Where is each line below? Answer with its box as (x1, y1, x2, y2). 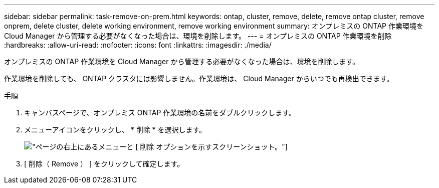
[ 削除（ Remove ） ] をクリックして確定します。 (24, 159, 184, 168)
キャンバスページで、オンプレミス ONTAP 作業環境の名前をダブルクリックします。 (24, 108, 296, 117)
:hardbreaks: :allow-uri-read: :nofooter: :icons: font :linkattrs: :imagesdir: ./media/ (4, 41, 272, 49)
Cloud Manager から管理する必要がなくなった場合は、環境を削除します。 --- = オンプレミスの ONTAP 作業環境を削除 (4, 32, 392, 40)
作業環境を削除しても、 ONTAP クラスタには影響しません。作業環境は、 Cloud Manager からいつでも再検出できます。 (4, 74, 394, 83)
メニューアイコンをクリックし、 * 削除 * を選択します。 (24, 125, 206, 134)
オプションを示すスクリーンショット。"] (156, 142, 288, 151)
